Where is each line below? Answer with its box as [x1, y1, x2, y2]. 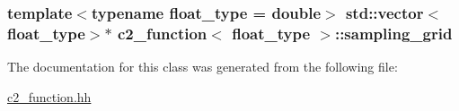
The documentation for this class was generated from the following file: [7, 57, 398, 76]
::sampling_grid [334, 21, 453, 44]
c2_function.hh [7, 87, 92, 106]
